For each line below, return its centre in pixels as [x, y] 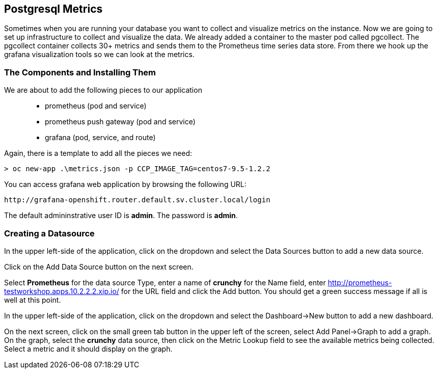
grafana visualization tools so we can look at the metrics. [99, 55]
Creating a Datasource [49, 233]
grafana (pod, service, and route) [100, 138]
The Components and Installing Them [80, 72]
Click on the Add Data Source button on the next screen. [99, 267]
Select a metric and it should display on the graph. [88, 349]
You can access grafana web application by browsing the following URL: [125, 184]
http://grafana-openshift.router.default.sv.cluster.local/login [137, 200]
